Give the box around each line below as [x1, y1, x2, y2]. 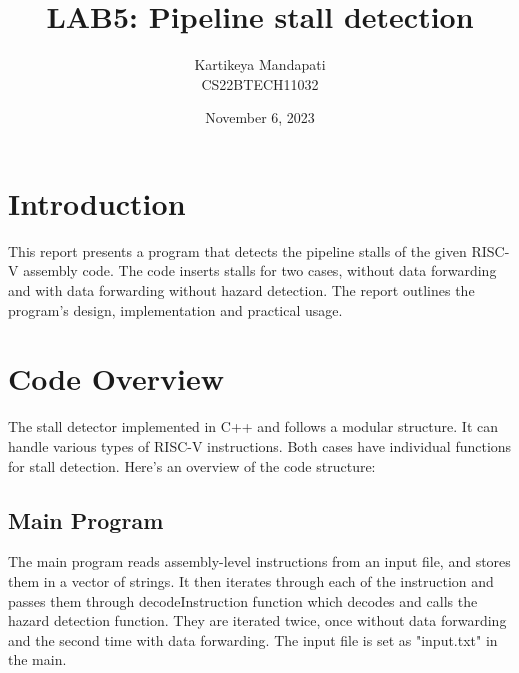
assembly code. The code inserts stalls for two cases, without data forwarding [23, 260, 497, 281]
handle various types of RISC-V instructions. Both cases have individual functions [8, 435, 512, 456]
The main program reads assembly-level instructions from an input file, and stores [8, 551, 511, 572]
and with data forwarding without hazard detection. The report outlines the [8, 280, 475, 301]
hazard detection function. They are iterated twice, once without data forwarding [8, 610, 507, 631]
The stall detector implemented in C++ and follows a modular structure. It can [8, 416, 498, 437]
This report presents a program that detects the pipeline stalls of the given [8, 240, 467, 261]
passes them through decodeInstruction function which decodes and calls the [8, 590, 478, 611]
